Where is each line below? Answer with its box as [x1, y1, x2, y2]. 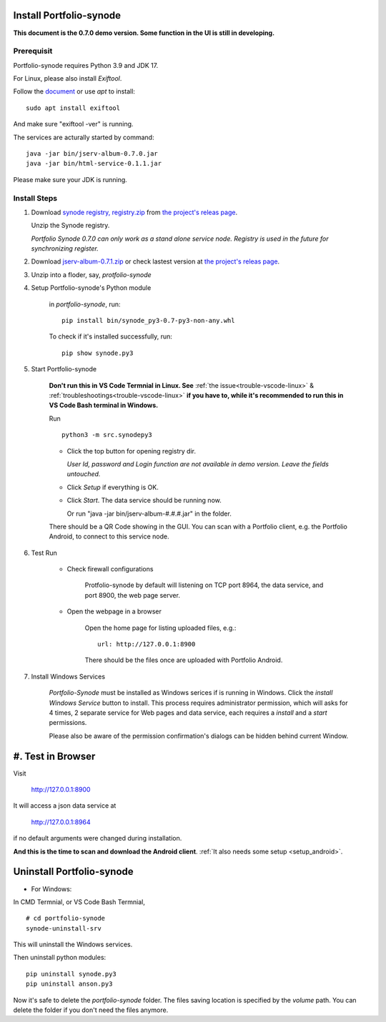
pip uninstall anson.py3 [26, 980, 113, 988]
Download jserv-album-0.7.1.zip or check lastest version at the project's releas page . [31, 257, 280, 266]
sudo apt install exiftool [26, 104, 121, 112]
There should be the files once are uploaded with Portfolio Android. [84, 656, 283, 664]
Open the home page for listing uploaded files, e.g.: [84, 623, 237, 632]
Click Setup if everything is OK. [66, 483, 159, 491]
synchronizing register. [31, 244, 99, 253]
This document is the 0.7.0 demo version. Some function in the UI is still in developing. [13, 29, 275, 37]
